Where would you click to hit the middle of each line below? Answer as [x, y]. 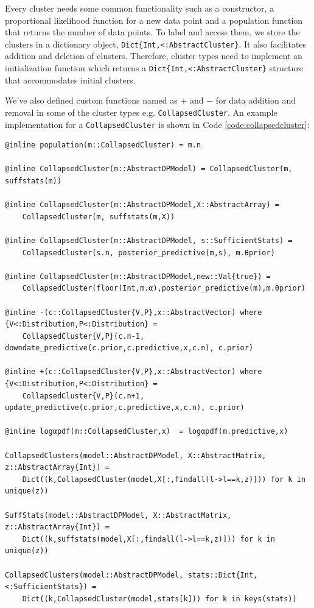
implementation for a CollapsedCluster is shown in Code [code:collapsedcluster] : [157, 124]
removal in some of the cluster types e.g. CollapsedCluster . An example [141, 112]
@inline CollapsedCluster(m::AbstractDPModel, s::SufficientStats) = [149, 240]
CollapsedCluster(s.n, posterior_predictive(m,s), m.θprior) [148, 253]
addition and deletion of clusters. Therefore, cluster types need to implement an [154, 56]
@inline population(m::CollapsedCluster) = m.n [103, 145]
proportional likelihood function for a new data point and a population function [154, 20]
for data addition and [256, 100]
